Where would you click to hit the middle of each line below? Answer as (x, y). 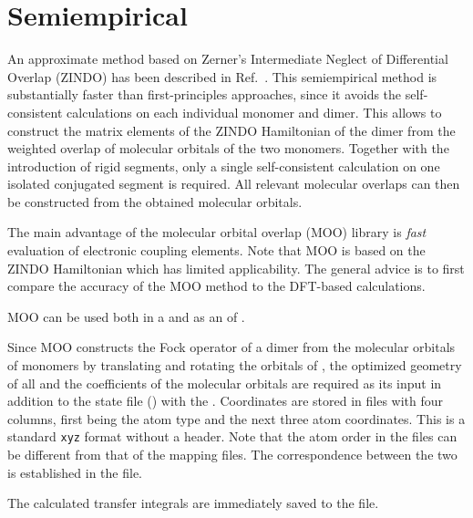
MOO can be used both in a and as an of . (126, 316)
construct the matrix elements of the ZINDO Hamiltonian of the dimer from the (231, 130)
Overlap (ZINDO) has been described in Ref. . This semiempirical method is (222, 76)
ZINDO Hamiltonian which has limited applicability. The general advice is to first (236, 268)
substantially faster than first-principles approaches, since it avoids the (205, 94)
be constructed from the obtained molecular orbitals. (155, 201)
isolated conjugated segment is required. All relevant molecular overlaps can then (234, 184)
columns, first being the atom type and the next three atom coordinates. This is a (236, 418)
